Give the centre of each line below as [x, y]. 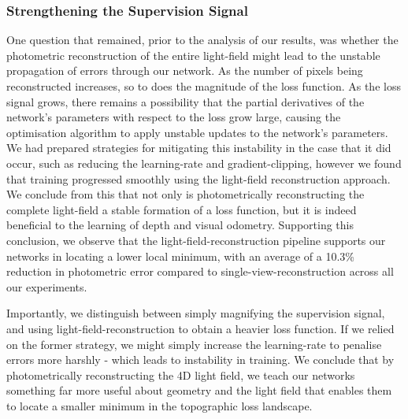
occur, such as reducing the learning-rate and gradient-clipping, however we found [204, 163]
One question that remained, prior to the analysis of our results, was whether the [202, 40]
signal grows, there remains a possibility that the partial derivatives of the [185, 101]
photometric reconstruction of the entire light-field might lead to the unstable [193, 55]
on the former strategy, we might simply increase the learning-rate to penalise [194, 344]
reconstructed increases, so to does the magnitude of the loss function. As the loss [204, 86]
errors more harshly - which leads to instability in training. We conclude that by [200, 360]
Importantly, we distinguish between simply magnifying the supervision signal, [196, 313]
